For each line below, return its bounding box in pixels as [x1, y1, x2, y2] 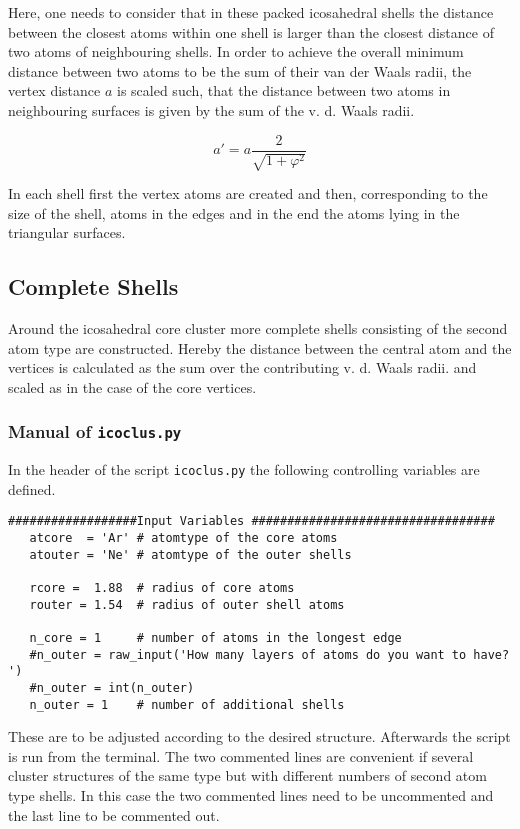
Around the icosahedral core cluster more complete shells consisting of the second [8, 318, 508, 338]
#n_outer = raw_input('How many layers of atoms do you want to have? [29, 647, 510, 662]
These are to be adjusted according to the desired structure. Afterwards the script [8, 726, 511, 747]
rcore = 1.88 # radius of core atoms [29, 581, 295, 596]
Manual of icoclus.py [8, 419, 182, 444]
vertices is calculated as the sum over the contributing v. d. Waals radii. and [8, 357, 477, 378]
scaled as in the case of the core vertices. [8, 376, 257, 397]
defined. [8, 478, 56, 499]
